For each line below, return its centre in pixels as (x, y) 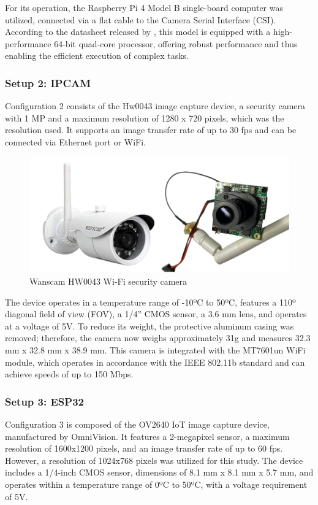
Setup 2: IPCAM (48, 83)
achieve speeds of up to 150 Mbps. (69, 374)
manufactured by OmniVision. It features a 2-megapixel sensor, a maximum (147, 436)
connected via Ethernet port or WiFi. (75, 141)
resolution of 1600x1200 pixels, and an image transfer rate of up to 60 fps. (144, 448)
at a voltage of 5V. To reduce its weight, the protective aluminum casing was (150, 326)
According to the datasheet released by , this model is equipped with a (138, 32)
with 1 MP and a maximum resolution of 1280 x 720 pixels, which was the (145, 118)
